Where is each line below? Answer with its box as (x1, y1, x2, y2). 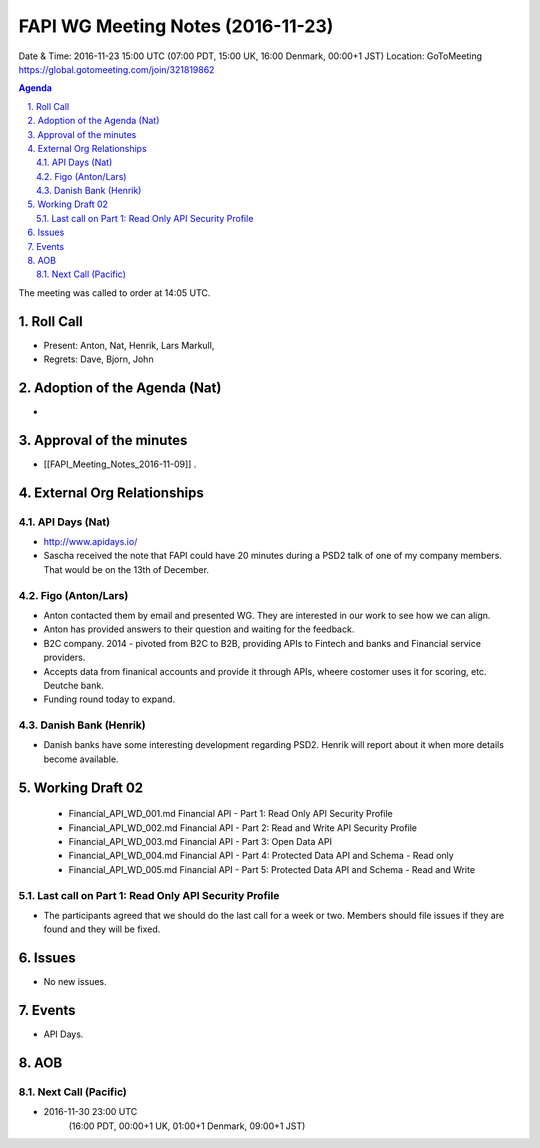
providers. (43, 651, 86, 664)
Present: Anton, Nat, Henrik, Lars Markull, (43, 339, 215, 351)
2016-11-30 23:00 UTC (43, 1106, 138, 1118)
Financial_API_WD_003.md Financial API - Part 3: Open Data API (68, 836, 332, 848)
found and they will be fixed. (43, 923, 161, 935)
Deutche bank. (43, 679, 104, 691)
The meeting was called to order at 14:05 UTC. (18, 286, 211, 299)
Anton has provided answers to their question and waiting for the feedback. (43, 623, 355, 635)
